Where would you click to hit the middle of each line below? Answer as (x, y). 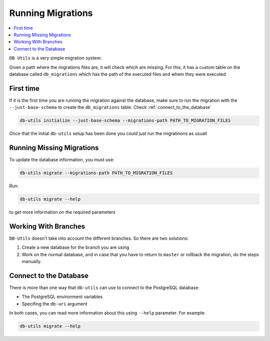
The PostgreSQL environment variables (62, 297)
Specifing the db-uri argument (54, 304)
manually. (32, 262)
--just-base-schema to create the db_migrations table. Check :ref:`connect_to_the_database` (110, 107)
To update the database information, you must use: (62, 160)
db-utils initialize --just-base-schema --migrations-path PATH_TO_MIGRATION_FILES (125, 121)
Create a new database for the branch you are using (75, 248)
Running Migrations (51, 13)
